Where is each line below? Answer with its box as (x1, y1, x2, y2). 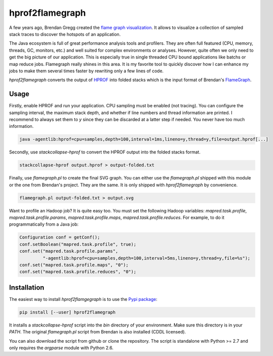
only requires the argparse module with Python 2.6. (9, 345, 114, 351)
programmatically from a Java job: (9, 221, 79, 227)
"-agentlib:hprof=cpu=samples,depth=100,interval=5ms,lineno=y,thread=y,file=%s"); (42, 255, 250, 261)
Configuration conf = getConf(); (19, 235, 100, 240)
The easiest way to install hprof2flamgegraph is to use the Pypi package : (9, 296, 157, 302)
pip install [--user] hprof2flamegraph (19, 309, 116, 315)
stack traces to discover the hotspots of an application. (9, 31, 121, 37)
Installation (9, 283, 44, 292)
